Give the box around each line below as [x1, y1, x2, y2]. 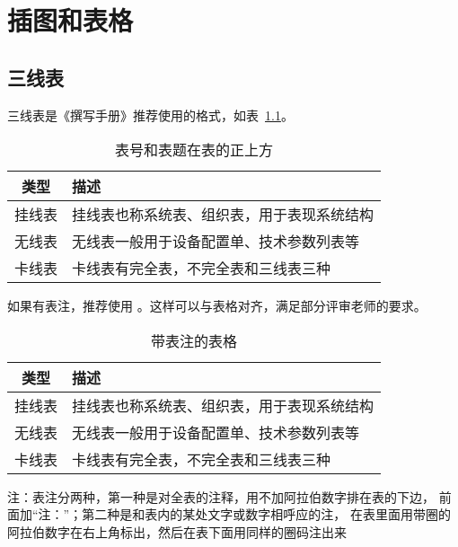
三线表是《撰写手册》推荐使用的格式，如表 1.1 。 [7, 105, 294, 124]
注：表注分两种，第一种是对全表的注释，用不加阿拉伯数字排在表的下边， [7, 487, 435, 506]
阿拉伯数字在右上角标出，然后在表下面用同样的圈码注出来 [7, 522, 347, 541]
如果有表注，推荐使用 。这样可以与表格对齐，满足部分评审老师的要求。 [7, 296, 427, 315]
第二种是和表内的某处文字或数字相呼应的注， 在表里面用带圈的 [82, 505, 451, 524]
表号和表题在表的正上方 [115, 139, 274, 161]
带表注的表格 [151, 330, 238, 351]
